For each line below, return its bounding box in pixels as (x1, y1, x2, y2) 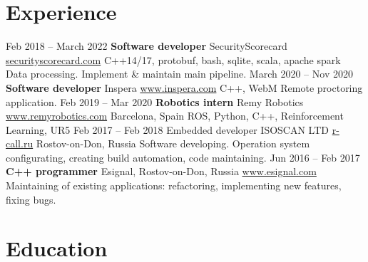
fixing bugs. (6, 192, 56, 206)
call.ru (6, 136, 34, 151)
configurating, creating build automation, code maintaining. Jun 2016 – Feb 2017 (6, 150, 360, 164)
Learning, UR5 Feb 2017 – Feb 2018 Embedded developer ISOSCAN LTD (6, 122, 329, 137)
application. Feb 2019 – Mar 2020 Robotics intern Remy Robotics (6, 94, 304, 109)
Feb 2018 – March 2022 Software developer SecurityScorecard (6, 38, 287, 53)
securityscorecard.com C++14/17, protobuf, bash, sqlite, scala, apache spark (6, 52, 341, 67)
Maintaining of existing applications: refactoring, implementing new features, (6, 178, 342, 193)
